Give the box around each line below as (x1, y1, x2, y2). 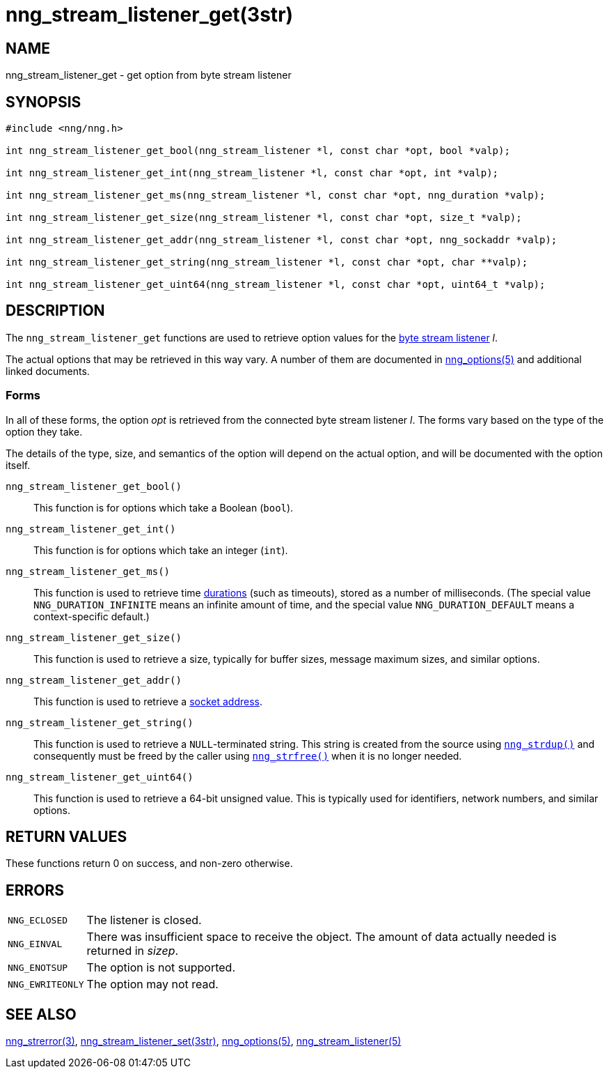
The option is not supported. (86, 960, 236, 975)
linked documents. (6, 365, 90, 377)
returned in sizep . (86, 944, 179, 958)
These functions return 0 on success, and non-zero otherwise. (6, 857, 293, 870)
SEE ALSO (6, 1005, 77, 1023)
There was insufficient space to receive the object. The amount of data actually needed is (86, 930, 557, 944)
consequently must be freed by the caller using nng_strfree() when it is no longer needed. (33, 749, 462, 762)
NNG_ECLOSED (8, 914, 68, 926)
